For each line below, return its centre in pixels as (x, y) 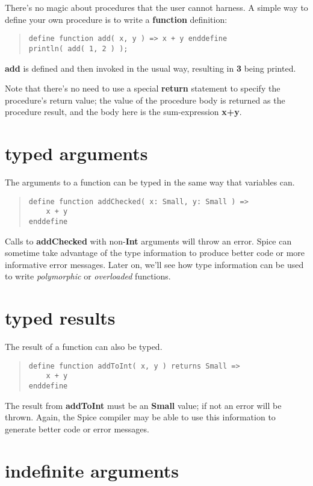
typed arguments (76, 153)
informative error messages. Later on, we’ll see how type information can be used (154, 264)
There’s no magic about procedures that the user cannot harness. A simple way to (156, 7)
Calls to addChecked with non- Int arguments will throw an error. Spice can (148, 241)
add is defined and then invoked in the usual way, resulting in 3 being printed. (150, 68)
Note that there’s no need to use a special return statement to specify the (143, 88)
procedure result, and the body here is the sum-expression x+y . (123, 112)
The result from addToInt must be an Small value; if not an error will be (143, 405)
